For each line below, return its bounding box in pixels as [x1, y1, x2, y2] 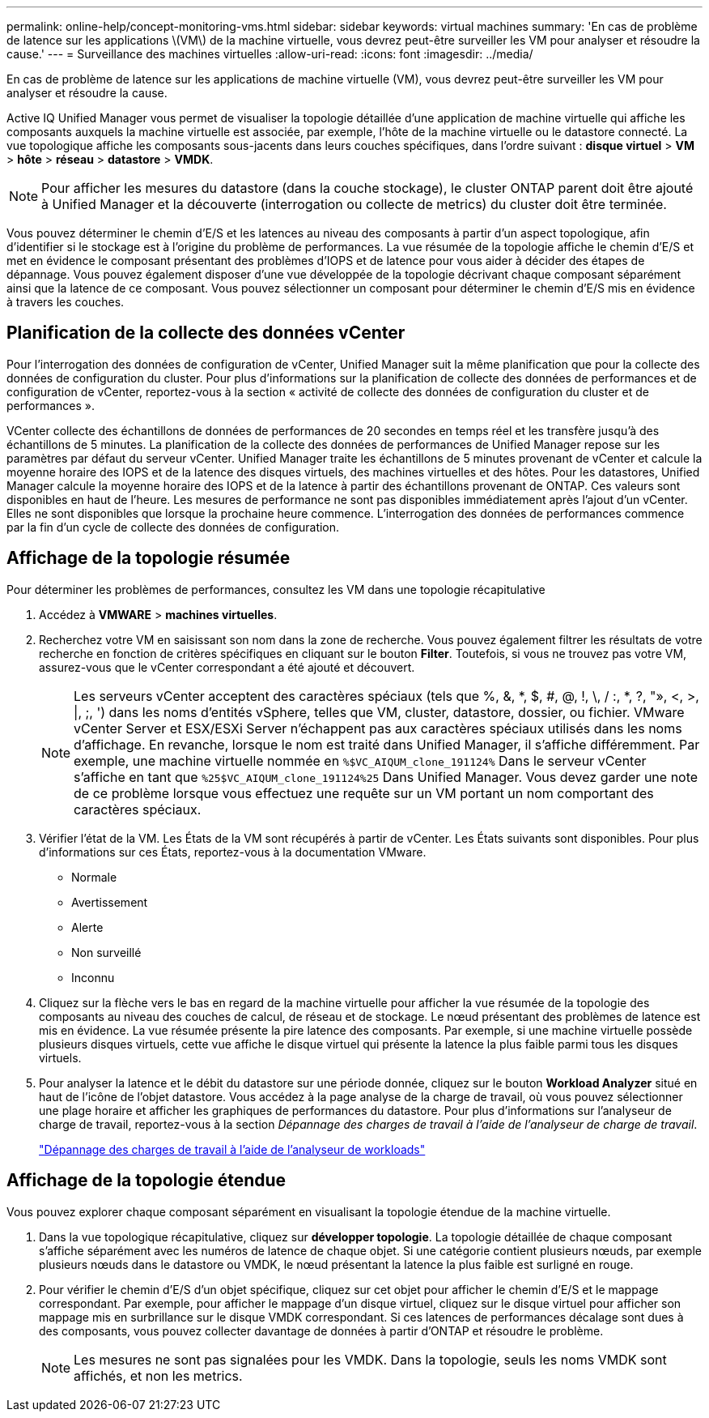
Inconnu [71, 970, 115, 984]
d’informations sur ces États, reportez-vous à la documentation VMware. [39, 844, 427, 859]
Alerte [71, 920, 104, 934]
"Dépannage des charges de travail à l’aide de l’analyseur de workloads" [39, 1142, 426, 1156]
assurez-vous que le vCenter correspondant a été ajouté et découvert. [39, 660, 415, 674]
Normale [71, 869, 117, 884]
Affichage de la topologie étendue [6, 1170, 287, 1191]
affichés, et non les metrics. [74, 1367, 243, 1384]
